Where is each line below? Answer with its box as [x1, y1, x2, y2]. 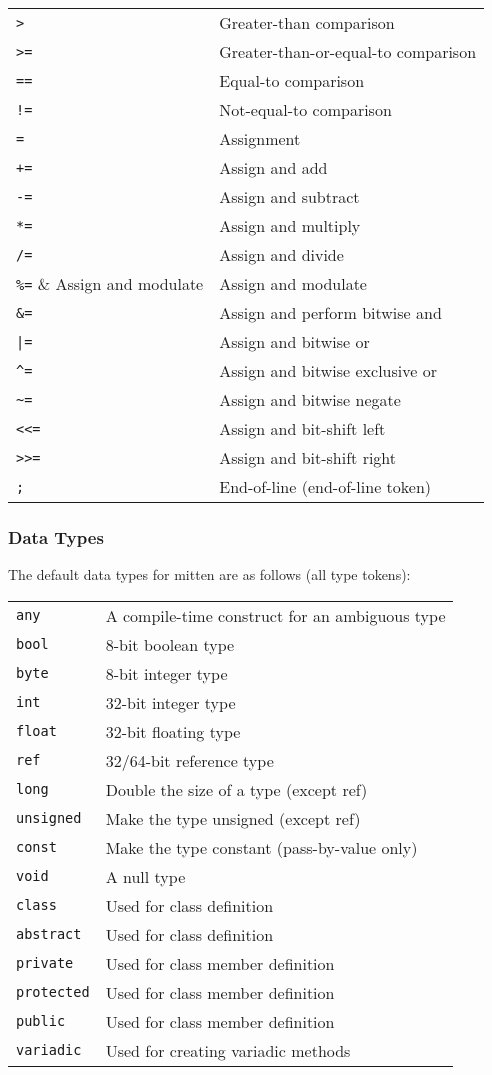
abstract [16, 926, 82, 943]
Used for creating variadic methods [105, 1038, 351, 1062]
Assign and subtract [219, 185, 360, 208]
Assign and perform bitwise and [219, 301, 442, 324]
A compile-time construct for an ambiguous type [105, 603, 446, 627]
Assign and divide [219, 243, 344, 266]
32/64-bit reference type [105, 748, 274, 772]
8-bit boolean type [105, 632, 235, 656]
